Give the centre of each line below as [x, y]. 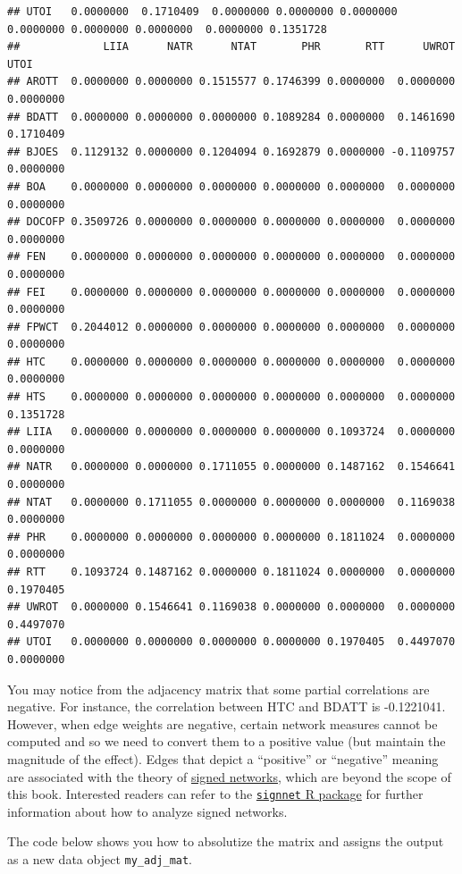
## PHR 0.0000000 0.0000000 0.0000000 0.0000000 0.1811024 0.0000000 [231, 537]
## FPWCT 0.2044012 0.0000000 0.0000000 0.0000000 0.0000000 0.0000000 [231, 327]
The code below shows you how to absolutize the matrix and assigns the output [226, 841]
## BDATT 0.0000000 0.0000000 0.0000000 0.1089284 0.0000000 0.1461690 [231, 117]
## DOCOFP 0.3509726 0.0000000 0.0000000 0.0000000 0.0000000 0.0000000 [231, 222]
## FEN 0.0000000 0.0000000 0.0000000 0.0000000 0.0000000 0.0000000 [231, 257]
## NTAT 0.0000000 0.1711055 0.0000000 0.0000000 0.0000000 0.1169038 [231, 502]
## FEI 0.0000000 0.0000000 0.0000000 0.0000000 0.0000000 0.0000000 [231, 292]
